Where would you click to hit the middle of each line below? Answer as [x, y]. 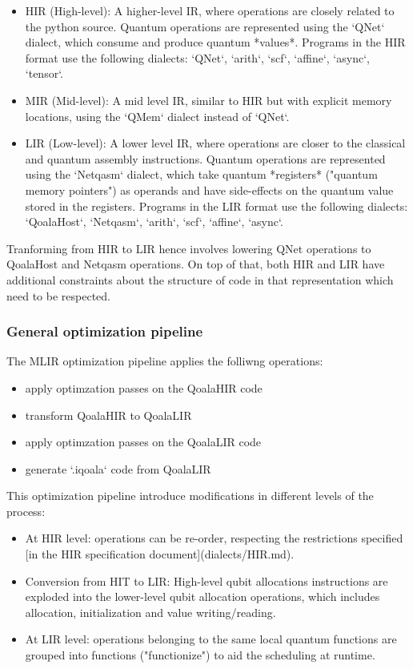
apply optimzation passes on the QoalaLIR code [143, 442]
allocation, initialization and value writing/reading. [150, 612]
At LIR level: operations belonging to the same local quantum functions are [211, 639]
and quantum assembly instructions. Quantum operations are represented [205, 158]
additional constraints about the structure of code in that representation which [200, 279]
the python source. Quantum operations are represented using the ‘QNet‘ [205, 26]
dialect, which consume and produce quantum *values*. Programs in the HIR [215, 42]
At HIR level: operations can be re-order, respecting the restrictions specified [214, 538]
